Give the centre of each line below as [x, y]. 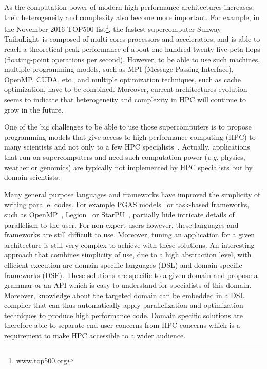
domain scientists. [32, 177]
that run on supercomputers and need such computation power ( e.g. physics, [125, 156]
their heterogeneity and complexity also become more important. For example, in [132, 17]
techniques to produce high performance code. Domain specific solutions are [123, 315]
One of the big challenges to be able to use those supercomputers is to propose [128, 127]
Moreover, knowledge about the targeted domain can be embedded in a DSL [125, 295]
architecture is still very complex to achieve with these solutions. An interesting [129, 244]
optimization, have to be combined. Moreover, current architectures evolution [126, 89]
